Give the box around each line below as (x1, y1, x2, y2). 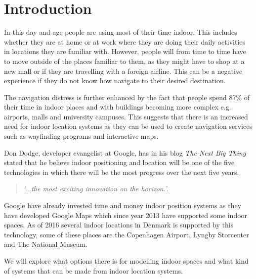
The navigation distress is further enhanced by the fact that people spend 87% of (4, 92, 250, 102)
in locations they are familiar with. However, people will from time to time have (4, 46, 246, 56)
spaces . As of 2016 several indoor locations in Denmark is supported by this (4, 220, 234, 230)
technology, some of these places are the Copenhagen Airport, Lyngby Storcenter (4, 229, 249, 239)
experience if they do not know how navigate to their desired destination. (4, 75, 226, 86)
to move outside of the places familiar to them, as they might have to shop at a (4, 56, 245, 66)
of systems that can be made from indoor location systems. (4, 265, 183, 276)
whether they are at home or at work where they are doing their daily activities (4, 36, 245, 47)
